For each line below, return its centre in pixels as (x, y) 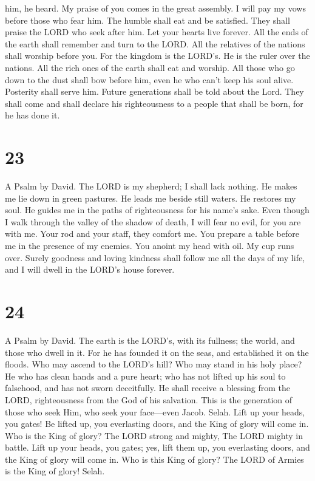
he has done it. (32, 115)
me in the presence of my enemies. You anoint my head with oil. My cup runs (150, 246)
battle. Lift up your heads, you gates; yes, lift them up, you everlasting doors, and (157, 447)
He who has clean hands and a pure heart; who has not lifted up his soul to (145, 376)
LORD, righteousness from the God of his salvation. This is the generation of (149, 399)
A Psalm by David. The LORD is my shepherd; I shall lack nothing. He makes (151, 186)
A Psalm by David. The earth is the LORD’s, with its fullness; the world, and (150, 340)
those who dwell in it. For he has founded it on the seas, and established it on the (157, 352)
